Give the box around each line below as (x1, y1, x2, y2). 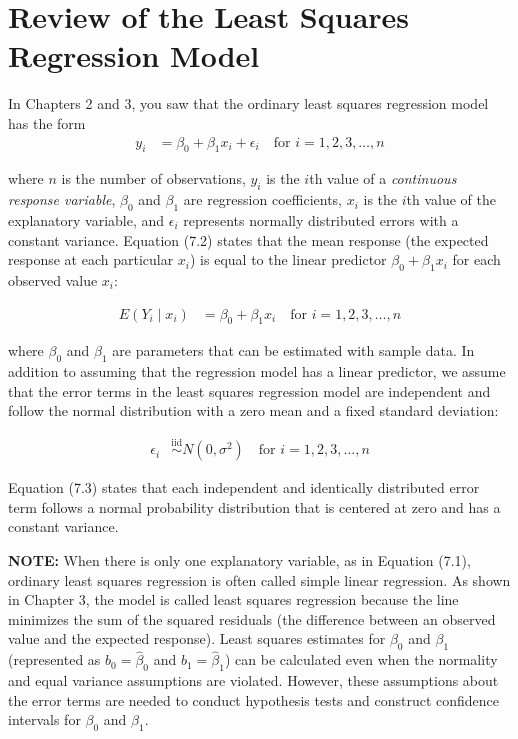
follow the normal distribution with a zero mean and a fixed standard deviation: (8, 400, 499, 421)
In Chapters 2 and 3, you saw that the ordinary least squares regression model (8, 93, 489, 114)
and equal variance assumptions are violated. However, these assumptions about (8, 670, 499, 691)
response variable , (8, 189, 116, 210)
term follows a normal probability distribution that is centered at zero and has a (8, 496, 501, 517)
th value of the (406, 189, 496, 210)
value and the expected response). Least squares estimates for (8, 628, 386, 649)
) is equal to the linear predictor (190, 249, 387, 270)
